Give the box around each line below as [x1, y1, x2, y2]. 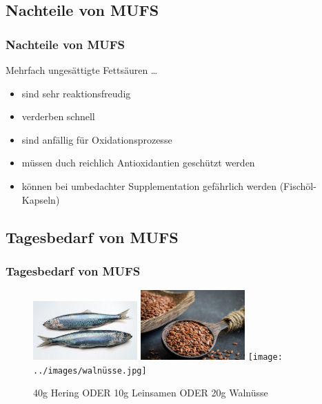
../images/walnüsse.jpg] [33, 365, 147, 376]
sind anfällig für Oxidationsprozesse [21, 132, 172, 146]
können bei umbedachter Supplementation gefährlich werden [21, 178, 277, 193]
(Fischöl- [279, 178, 316, 193]
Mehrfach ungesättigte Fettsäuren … [6, 63, 158, 77]
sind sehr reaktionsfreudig [21, 86, 131, 100]
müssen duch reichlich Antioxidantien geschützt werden [21, 155, 255, 170]
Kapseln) [21, 192, 60, 206]
